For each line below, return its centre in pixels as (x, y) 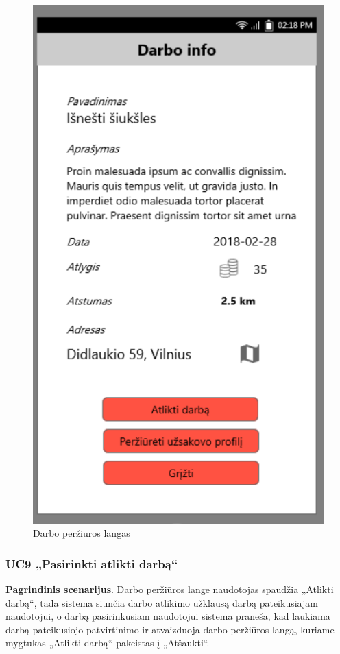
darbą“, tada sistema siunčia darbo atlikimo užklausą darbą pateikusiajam (162, 602)
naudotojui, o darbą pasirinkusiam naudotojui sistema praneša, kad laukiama (168, 616)
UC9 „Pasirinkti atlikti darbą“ (92, 563)
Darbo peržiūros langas (82, 533)
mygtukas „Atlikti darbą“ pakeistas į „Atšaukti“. (108, 643)
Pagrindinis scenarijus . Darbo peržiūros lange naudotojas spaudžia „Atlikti (170, 589)
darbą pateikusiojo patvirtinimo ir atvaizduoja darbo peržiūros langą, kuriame (170, 629)
